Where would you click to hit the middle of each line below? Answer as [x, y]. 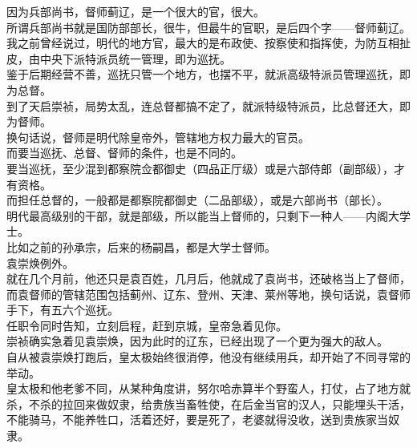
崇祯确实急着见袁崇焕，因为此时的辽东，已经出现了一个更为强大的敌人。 [197, 341]
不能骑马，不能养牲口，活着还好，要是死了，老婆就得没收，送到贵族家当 [197, 420]
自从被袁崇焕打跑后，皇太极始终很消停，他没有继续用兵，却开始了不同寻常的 [208, 357]
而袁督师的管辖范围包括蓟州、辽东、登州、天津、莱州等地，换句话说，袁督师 [208, 294]
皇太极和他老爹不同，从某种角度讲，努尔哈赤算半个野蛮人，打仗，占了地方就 [208, 388]
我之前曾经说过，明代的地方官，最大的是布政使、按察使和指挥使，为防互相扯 [208, 43]
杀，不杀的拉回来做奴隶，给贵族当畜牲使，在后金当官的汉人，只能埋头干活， [208, 404]
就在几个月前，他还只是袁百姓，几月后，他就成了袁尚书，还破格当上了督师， [208, 278]
